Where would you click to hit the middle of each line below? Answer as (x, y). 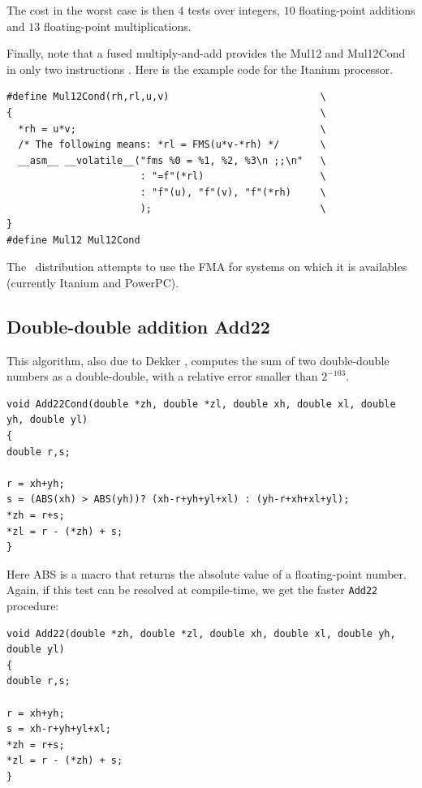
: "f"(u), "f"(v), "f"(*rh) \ (233, 192)
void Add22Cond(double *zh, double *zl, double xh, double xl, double (201, 404)
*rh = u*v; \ (172, 129)
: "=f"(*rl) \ (233, 177)
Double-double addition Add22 (138, 326)
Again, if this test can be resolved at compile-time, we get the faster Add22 (192, 590)
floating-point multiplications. (117, 26)
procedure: (33, 606)
